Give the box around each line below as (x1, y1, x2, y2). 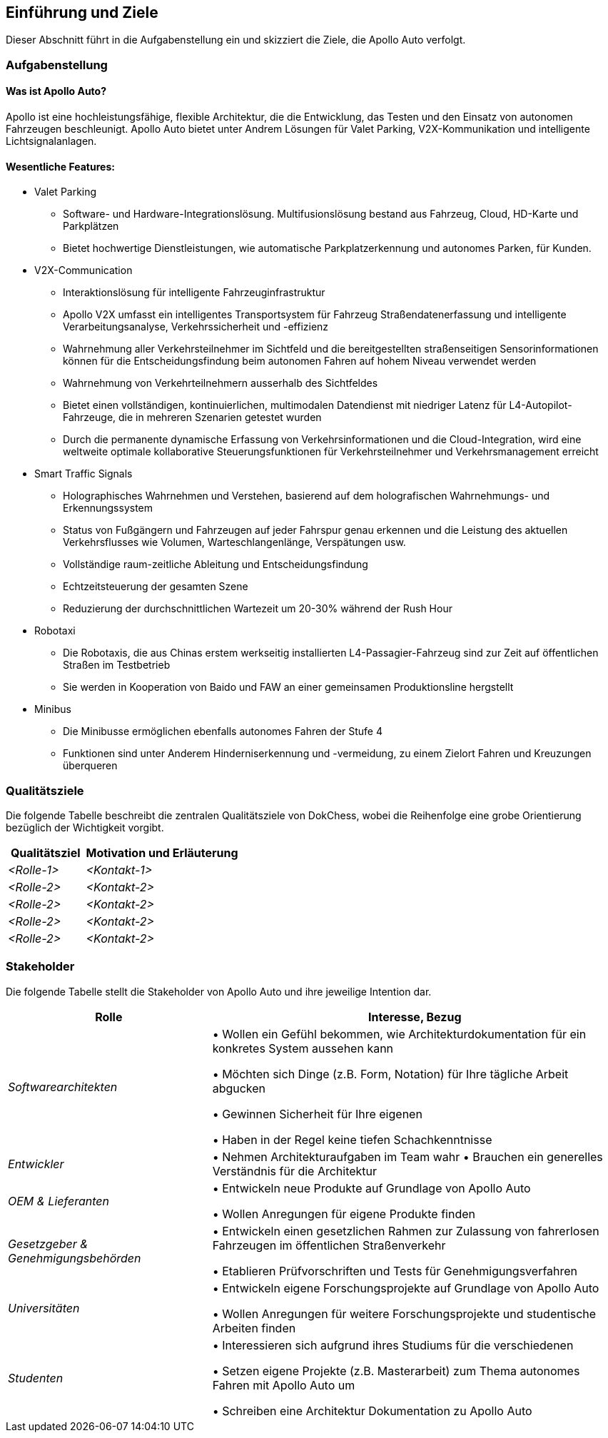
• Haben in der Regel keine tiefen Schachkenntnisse (212, 1132, 492, 1147)
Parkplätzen (63, 220, 119, 233)
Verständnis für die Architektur (212, 1163, 378, 1178)
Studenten (8, 1370, 64, 1385)
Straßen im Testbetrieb (63, 659, 171, 672)
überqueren (63, 759, 118, 772)
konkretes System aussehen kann (212, 1040, 394, 1055)
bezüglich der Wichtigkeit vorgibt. (6, 821, 164, 834)
